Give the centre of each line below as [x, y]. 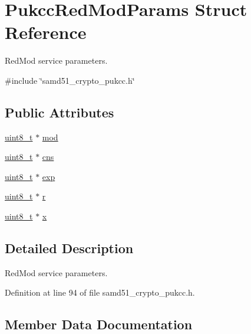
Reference [46, 32]
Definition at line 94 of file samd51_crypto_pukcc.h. [100, 292]
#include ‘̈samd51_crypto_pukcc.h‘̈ [70, 80]
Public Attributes [60, 112]
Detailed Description [69, 248]
